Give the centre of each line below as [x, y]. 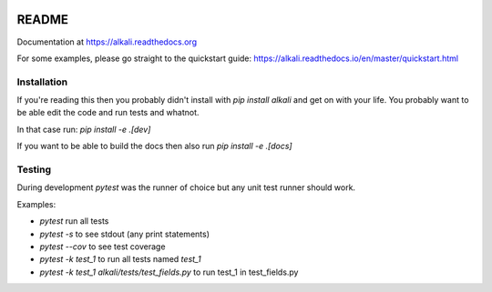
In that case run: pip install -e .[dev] [84, 129]
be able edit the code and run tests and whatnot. [108, 113]
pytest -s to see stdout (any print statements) [124, 234]
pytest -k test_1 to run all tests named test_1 [120, 259]
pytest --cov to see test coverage [102, 247]
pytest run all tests [74, 221]
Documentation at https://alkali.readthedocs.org [107, 42]
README [42, 20]
